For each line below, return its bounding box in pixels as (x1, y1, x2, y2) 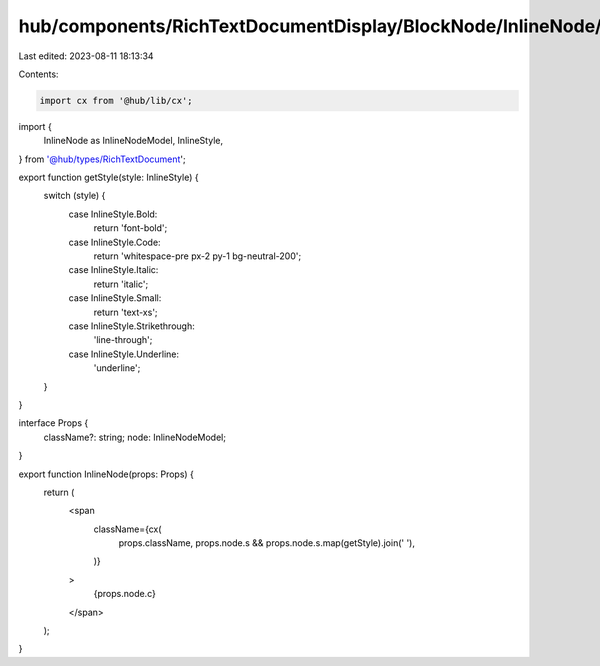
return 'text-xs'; (93, 306, 159, 318)
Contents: (18, 68, 59, 80)
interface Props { (18, 417, 89, 429)
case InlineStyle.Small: (68, 292, 162, 304)
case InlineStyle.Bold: (68, 208, 158, 220)
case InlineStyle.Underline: (68, 348, 180, 360)
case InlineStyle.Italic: (68, 264, 159, 276)
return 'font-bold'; (93, 222, 168, 234)
